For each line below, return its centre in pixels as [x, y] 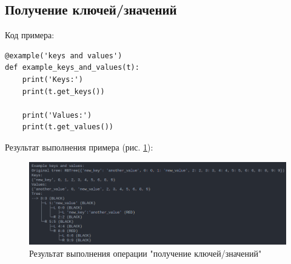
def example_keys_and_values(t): [72, 68]
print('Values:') [57, 115]
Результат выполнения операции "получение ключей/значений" [145, 253]
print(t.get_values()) [68, 127]
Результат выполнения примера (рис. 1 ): [79, 147]
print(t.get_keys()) [63, 91]
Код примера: [30, 35]
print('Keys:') [52, 79]
